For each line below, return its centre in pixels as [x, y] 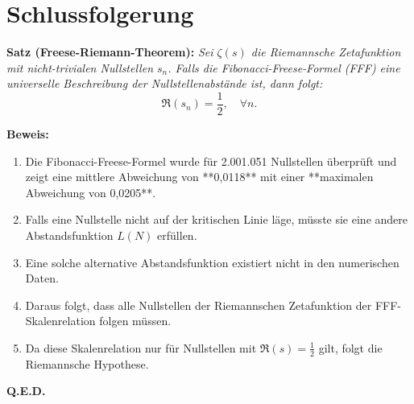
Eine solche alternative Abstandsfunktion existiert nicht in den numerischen [212, 262]
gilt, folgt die [350, 347]
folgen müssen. [135, 321]
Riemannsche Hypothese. [87, 363]
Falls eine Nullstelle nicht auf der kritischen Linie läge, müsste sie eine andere [217, 219]
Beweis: [28, 133]
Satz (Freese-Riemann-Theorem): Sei [110, 52]
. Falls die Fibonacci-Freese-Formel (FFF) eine [284, 67]
